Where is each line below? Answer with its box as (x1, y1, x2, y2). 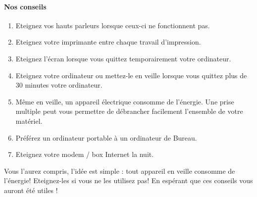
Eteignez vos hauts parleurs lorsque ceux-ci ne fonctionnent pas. (15, 20, 210, 30)
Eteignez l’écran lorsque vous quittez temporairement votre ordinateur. (15, 53, 231, 63)
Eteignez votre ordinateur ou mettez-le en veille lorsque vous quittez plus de (15, 70, 247, 80)
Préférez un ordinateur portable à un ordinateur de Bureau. (15, 132, 197, 143)
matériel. (15, 115, 43, 126)
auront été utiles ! (4, 185, 58, 195)
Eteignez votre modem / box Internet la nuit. (15, 149, 154, 159)
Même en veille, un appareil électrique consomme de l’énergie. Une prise (15, 96, 234, 106)
